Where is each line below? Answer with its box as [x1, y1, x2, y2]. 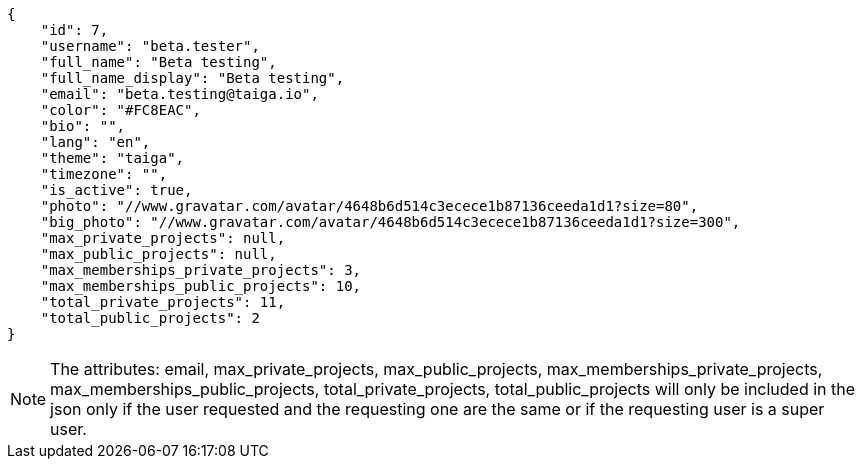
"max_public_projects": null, [40, 246, 277, 262]
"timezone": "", [40, 166, 168, 182]
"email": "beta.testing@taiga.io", [40, 86, 319, 102]
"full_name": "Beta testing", [40, 54, 277, 70]
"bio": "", [40, 118, 126, 134]
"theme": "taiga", [40, 150, 185, 166]
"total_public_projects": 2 [40, 310, 260, 326]
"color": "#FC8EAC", [40, 102, 201, 118]
